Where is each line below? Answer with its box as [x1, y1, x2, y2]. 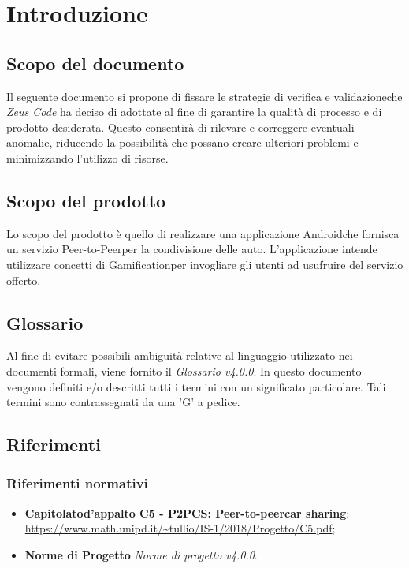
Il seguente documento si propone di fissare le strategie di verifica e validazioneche [6, 88, 403, 104]
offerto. [6, 271, 41, 288]
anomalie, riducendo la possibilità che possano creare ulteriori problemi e [6, 134, 359, 151]
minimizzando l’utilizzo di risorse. [6, 149, 169, 166]
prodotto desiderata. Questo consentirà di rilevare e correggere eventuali [6, 118, 355, 135]
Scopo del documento [6, 50, 184, 75]
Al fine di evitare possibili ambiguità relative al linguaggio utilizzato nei [6, 347, 353, 364]
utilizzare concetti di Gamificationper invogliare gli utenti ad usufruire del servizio [6, 256, 403, 272]
